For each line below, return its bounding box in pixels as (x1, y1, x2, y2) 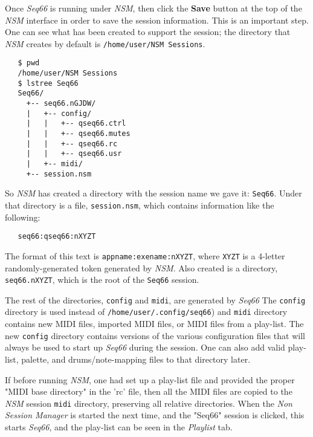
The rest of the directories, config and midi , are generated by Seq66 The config (5, 293, 306, 306)
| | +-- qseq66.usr (26, 149, 122, 158)
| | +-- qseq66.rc (26, 139, 118, 148)
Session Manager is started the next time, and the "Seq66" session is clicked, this (5, 409, 305, 421)
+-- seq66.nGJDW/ (26, 99, 96, 108)
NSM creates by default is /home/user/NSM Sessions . (5, 37, 205, 50)
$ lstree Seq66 (18, 79, 79, 88)
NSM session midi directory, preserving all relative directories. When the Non (5, 397, 292, 409)
